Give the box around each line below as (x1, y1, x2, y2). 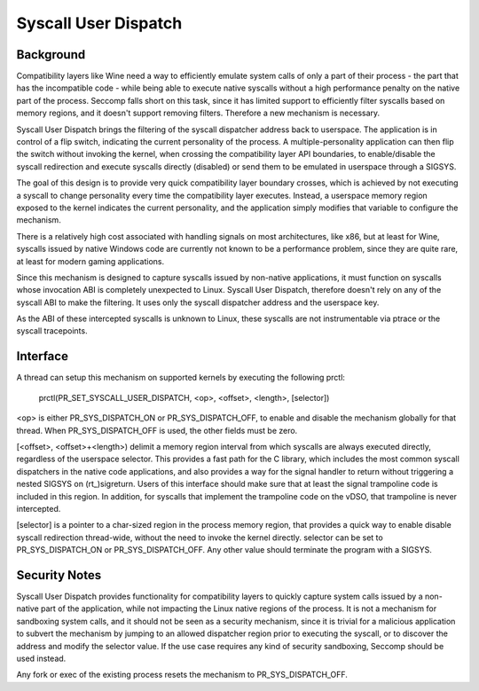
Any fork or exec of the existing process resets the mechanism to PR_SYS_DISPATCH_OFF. (16, 670, 348, 680)
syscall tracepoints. (16, 326, 88, 336)
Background (16, 47, 86, 62)
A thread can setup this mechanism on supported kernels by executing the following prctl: (16, 373, 346, 383)
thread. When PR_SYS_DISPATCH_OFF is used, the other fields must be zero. (16, 425, 298, 436)
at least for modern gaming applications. (16, 255, 165, 266)
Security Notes (16, 568, 102, 583)
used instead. (16, 653, 67, 664)
